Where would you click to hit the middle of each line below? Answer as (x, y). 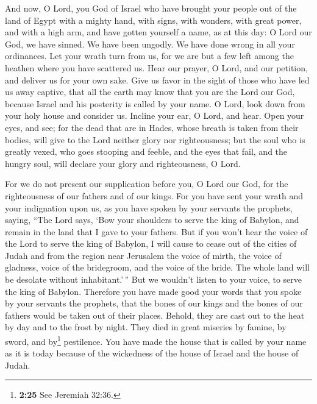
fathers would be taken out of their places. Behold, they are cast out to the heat (155, 315)
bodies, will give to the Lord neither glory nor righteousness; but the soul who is (155, 139)
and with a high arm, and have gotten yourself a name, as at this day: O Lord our (158, 32)
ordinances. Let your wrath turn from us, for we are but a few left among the (149, 56)
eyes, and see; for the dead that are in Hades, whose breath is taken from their (152, 127)
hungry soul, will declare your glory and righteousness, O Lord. (123, 163)
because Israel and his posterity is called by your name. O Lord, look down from (155, 103)
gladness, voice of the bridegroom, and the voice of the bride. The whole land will (157, 267)
